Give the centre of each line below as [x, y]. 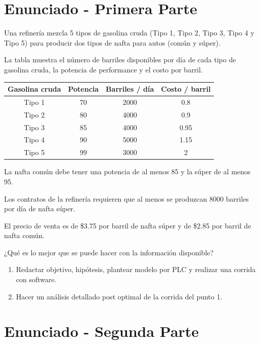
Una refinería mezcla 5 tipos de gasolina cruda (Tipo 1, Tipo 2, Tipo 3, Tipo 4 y [129, 33]
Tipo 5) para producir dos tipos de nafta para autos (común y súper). [112, 42]
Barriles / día [130, 89]
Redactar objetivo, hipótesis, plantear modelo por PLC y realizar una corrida [136, 269]
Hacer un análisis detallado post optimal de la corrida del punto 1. [119, 296]
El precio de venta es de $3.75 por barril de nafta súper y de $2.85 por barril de [128, 225]
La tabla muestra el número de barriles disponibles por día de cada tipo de [120, 60]
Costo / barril [186, 89]
